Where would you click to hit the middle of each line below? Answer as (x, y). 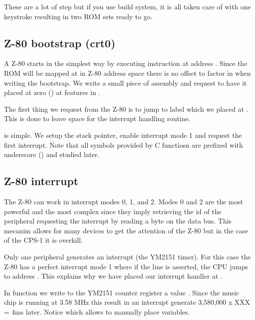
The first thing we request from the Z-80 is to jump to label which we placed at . (126, 109)
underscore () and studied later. (52, 154)
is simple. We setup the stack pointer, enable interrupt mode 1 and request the (123, 135)
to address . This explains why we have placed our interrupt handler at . (113, 276)
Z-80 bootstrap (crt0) (60, 43)
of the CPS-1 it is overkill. (44, 240)
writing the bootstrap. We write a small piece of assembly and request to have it (126, 82)
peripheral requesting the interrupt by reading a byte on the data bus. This (118, 221)
